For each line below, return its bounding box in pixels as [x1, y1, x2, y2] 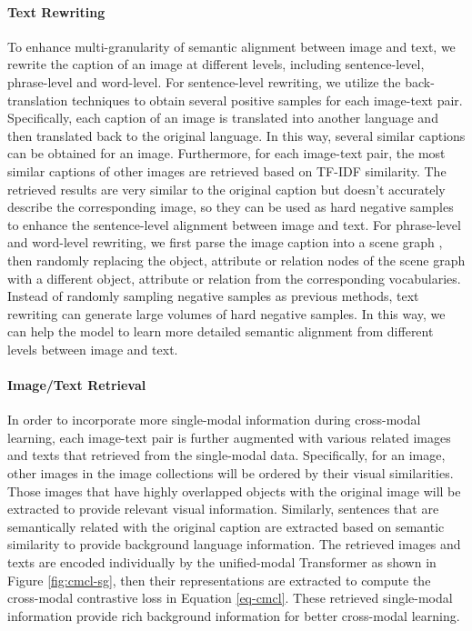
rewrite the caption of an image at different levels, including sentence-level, [7, 55, 425, 74]
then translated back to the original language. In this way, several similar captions [7, 125, 466, 145]
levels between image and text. [7, 339, 178, 358]
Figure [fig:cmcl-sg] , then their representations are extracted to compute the [7, 570, 431, 589]
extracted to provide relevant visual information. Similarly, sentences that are [7, 499, 439, 518]
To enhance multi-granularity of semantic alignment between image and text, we [7, 36, 456, 55]
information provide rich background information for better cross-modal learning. [7, 606, 460, 625]
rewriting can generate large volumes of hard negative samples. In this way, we [7, 304, 446, 323]
